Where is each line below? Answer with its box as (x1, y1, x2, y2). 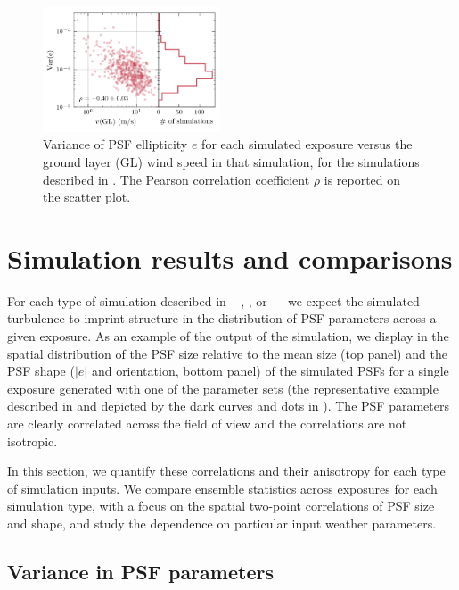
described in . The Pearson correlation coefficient (43, 170, 310, 188)
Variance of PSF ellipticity (43, 135, 188, 154)
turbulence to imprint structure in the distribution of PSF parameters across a (7, 309, 437, 328)
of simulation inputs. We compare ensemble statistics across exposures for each (7, 478, 438, 497)
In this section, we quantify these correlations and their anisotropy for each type (7, 461, 446, 480)
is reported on (324, 170, 401, 188)
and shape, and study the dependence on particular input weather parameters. (7, 514, 437, 532)
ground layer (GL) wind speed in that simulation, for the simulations (43, 152, 420, 170)
